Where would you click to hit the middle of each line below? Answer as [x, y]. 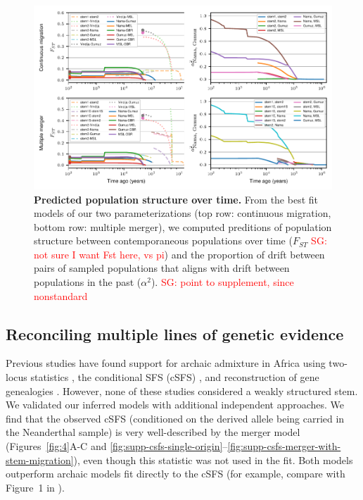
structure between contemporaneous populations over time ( [163, 240]
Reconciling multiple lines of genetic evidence [175, 333]
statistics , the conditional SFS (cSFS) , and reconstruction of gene [175, 377]
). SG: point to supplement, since [222, 282]
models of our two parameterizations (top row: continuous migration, [183, 213]
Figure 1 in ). [35, 487]
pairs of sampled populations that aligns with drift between [162, 268]
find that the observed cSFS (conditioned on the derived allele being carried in [175, 418]
